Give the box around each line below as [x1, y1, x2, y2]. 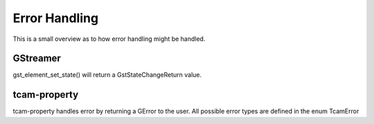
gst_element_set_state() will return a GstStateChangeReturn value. [12, 71, 202, 79]
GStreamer [12, 53, 62, 64]
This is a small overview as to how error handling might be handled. [12, 35, 206, 43]
